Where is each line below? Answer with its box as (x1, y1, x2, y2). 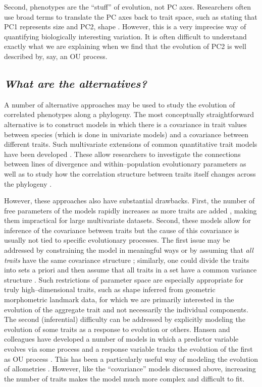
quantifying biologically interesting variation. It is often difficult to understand (4, 31, 247, 41)
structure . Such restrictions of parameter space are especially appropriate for (4, 274, 244, 285)
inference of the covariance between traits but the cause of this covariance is (4, 225, 239, 235)
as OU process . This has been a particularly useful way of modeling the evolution (4, 353, 258, 364)
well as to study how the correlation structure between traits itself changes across (4, 168, 256, 179)
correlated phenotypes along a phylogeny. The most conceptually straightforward (4, 109, 254, 120)
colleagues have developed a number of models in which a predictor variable (4, 334, 239, 344)
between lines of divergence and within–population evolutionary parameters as (4, 158, 246, 169)
